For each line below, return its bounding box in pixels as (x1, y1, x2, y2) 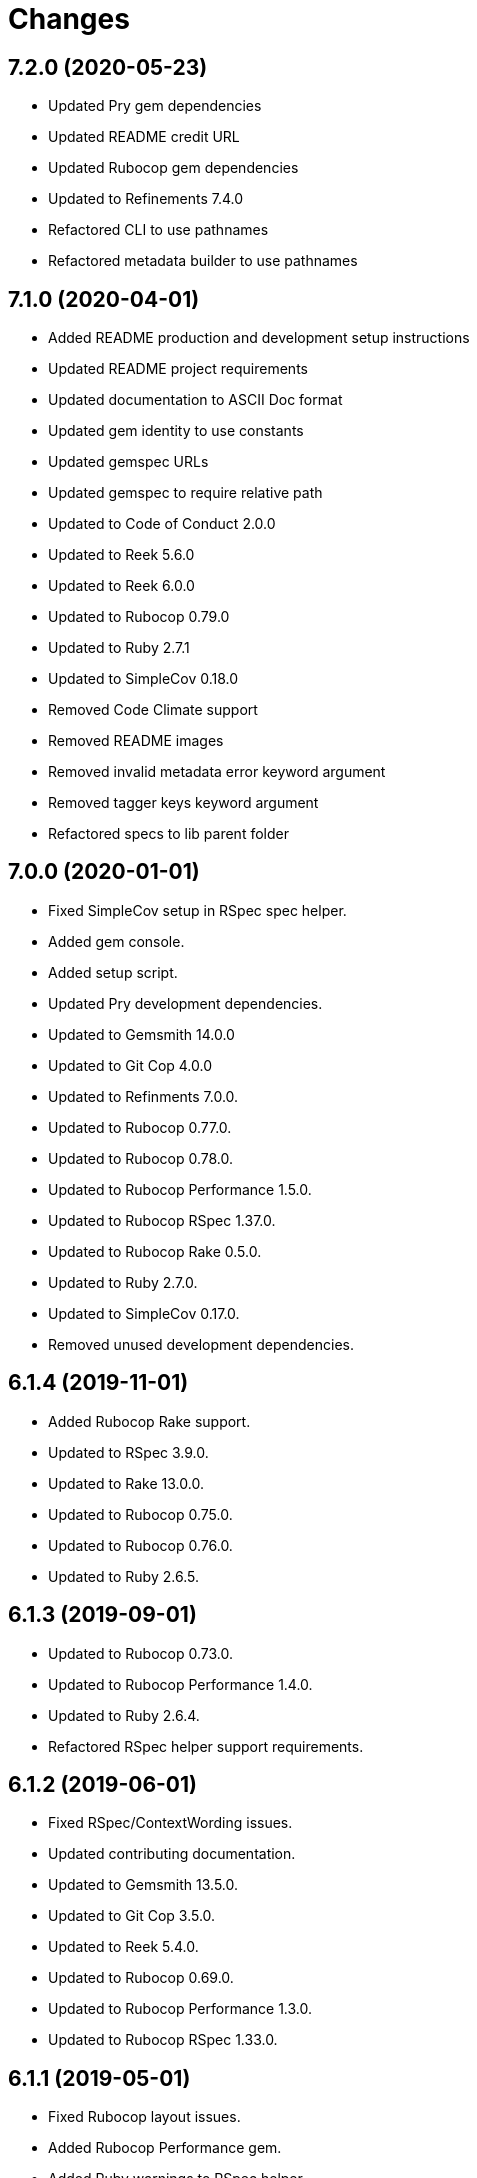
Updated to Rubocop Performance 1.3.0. (48, 2000, 313, 2018)
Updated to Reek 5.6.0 (48, 546, 195, 564)
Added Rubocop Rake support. (48, 1412, 251, 1430)
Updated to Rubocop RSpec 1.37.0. (48, 1211, 276, 1229)
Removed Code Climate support (48, 701, 258, 719)
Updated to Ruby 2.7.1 (48, 639, 190, 657)
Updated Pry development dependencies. (48, 994, 323, 1012)
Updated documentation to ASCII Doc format (48, 391, 343, 409)
